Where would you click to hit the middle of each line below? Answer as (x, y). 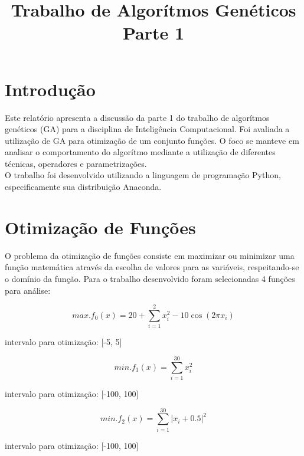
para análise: (28, 290)
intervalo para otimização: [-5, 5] (63, 342)
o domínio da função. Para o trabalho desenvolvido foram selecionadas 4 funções (150, 278)
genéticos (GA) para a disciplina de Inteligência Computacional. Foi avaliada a (147, 129)
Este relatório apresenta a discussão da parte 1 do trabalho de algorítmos (137, 117)
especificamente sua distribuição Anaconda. (83, 187)
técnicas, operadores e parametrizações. (76, 163)
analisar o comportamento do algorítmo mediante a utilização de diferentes (140, 152)
